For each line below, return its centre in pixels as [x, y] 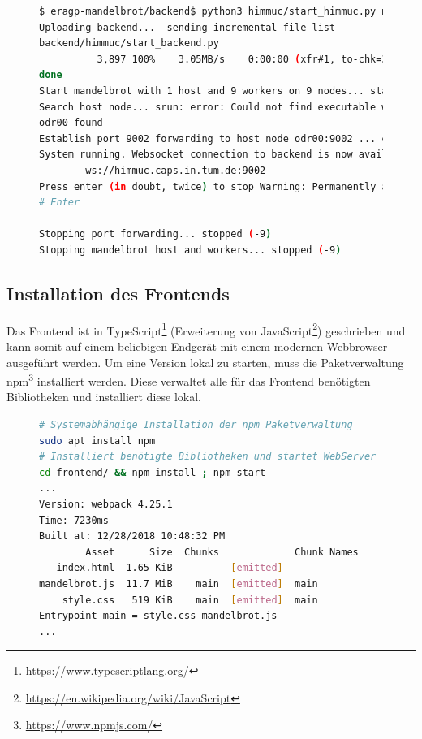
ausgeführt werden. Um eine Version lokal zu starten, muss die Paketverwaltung [205, 362]
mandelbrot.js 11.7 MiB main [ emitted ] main [179, 583]
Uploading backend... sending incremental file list [187, 27]
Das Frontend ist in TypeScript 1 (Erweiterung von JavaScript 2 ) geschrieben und [206, 329]
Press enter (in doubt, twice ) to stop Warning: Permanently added [225, 186]
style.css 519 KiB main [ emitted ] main [190, 600]
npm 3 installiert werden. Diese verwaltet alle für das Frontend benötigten [189, 380]
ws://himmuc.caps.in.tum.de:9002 [176, 170]
